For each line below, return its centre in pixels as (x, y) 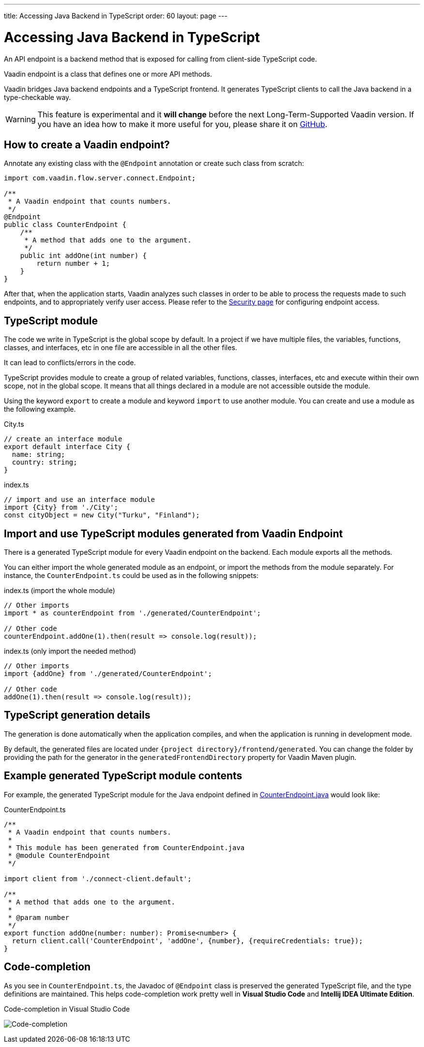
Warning (21, 119)
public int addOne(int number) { (83, 256)
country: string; (45, 462)
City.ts (14, 424)
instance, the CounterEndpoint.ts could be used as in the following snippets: (131, 576)
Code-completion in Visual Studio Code (67, 1009)
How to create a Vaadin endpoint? (87, 145)
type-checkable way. (38, 97)
